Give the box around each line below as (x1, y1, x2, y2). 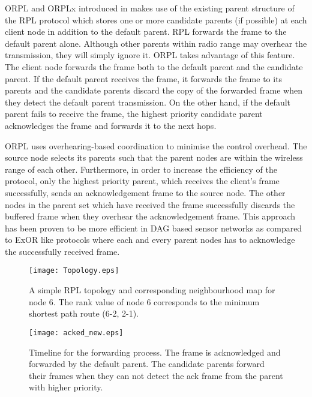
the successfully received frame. (5, 245, 120, 257)
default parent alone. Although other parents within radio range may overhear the (5, 37, 307, 49)
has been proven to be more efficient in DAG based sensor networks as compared (5, 221, 302, 234)
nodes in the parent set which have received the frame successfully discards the (5, 198, 295, 210)
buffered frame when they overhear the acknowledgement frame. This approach (5, 210, 296, 222)
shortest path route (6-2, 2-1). (29, 307, 139, 320)
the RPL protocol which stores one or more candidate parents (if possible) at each (5, 13, 307, 26)
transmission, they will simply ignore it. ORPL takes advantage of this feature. (5, 49, 295, 61)
